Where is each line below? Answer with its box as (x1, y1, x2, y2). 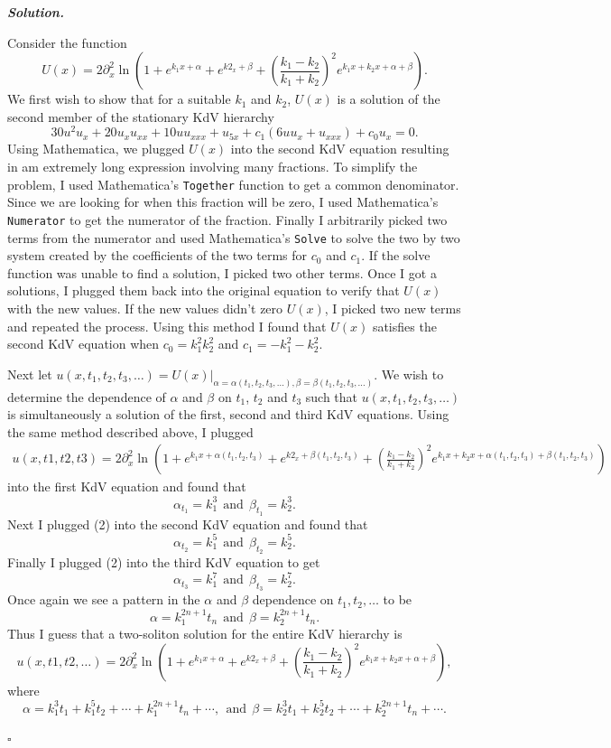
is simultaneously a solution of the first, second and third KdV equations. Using (7, 405, 449, 424)
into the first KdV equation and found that (7, 477, 246, 496)
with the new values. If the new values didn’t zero (7, 298, 283, 317)
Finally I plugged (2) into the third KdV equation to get (7, 553, 320, 572)
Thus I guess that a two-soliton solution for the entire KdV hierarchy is (7, 624, 403, 643)
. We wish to (374, 364, 444, 383)
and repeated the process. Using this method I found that (7, 316, 327, 335)
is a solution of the (337, 89, 440, 108)
